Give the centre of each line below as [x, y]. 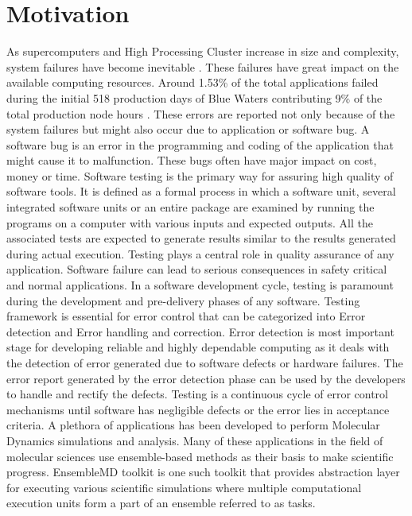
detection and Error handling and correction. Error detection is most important [200, 331]
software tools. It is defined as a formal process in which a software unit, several [201, 191]
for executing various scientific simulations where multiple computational [184, 487]
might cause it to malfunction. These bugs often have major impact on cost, [192, 160]
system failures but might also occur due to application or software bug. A [188, 129]
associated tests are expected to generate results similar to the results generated [201, 238]
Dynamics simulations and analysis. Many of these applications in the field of [195, 440]
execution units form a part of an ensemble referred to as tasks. [161, 503]
